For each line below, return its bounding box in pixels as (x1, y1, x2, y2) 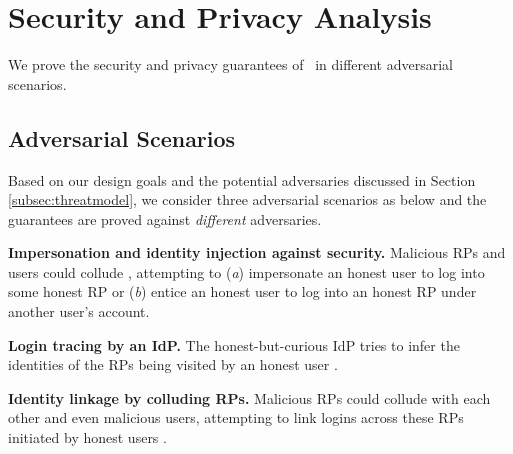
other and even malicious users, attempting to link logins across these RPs (8, 407, 464, 428)
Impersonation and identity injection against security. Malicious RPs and (8, 242, 506, 263)
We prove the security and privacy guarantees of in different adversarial (8, 54, 454, 75)
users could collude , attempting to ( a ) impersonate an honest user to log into (8, 261, 485, 282)
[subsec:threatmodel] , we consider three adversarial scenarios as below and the (8, 189, 487, 210)
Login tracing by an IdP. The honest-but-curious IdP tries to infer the (8, 334, 460, 355)
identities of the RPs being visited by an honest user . (8, 354, 338, 375)
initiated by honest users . (8, 427, 167, 448)
